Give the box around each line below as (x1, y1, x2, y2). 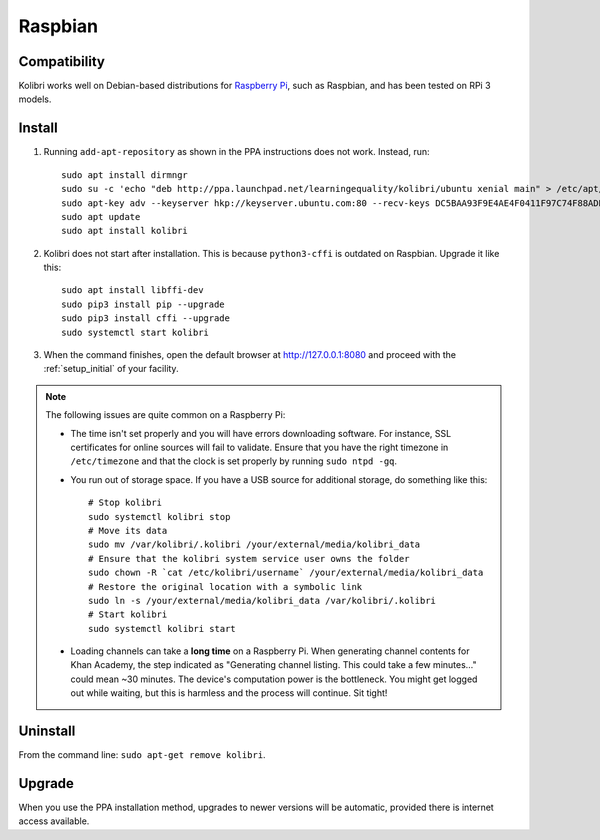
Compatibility (18, 53, 105, 70)
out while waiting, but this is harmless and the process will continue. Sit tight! (70, 687, 388, 699)
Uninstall (18, 723, 76, 740)
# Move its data (88, 525, 168, 536)
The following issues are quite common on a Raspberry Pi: (45, 409, 286, 421)
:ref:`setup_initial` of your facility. (43, 363, 179, 375)
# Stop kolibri (88, 497, 163, 509)
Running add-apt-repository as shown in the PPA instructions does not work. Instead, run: (43, 146, 430, 158)
